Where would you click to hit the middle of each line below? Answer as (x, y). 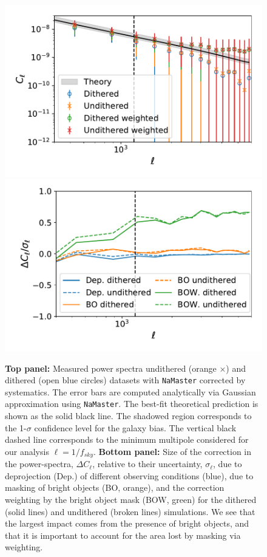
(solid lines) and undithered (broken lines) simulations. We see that (130, 511)
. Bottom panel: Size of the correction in (173, 451)
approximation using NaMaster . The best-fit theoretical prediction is (132, 404)
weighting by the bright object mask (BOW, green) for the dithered (131, 500)
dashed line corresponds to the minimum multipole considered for (127, 439)
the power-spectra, (39, 464)
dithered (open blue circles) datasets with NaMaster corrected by (125, 380)
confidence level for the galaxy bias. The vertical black (135, 427)
